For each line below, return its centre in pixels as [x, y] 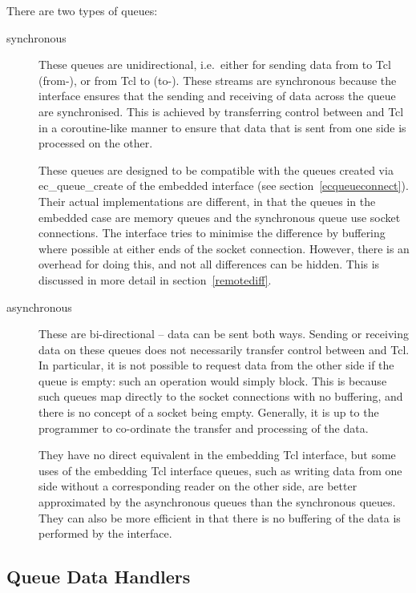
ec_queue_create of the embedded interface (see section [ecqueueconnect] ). [224, 186]
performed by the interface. [105, 533]
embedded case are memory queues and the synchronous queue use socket [220, 217]
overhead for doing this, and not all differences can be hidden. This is [209, 264]
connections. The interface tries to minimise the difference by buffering [212, 233]
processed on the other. [96, 143]
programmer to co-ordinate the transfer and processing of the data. [204, 428]
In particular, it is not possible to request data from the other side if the [216, 365]
